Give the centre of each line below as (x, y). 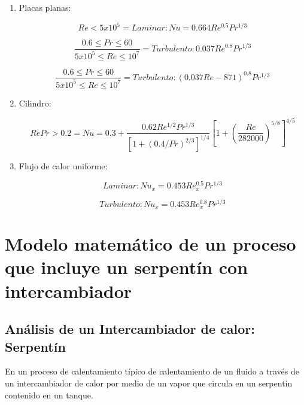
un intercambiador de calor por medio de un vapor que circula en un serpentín (149, 383)
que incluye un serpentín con (127, 267)
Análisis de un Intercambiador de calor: (130, 329)
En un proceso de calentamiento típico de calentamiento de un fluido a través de (152, 371)
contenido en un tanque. (49, 395)
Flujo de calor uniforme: (63, 166)
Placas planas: (45, 7)
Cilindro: (35, 103)
